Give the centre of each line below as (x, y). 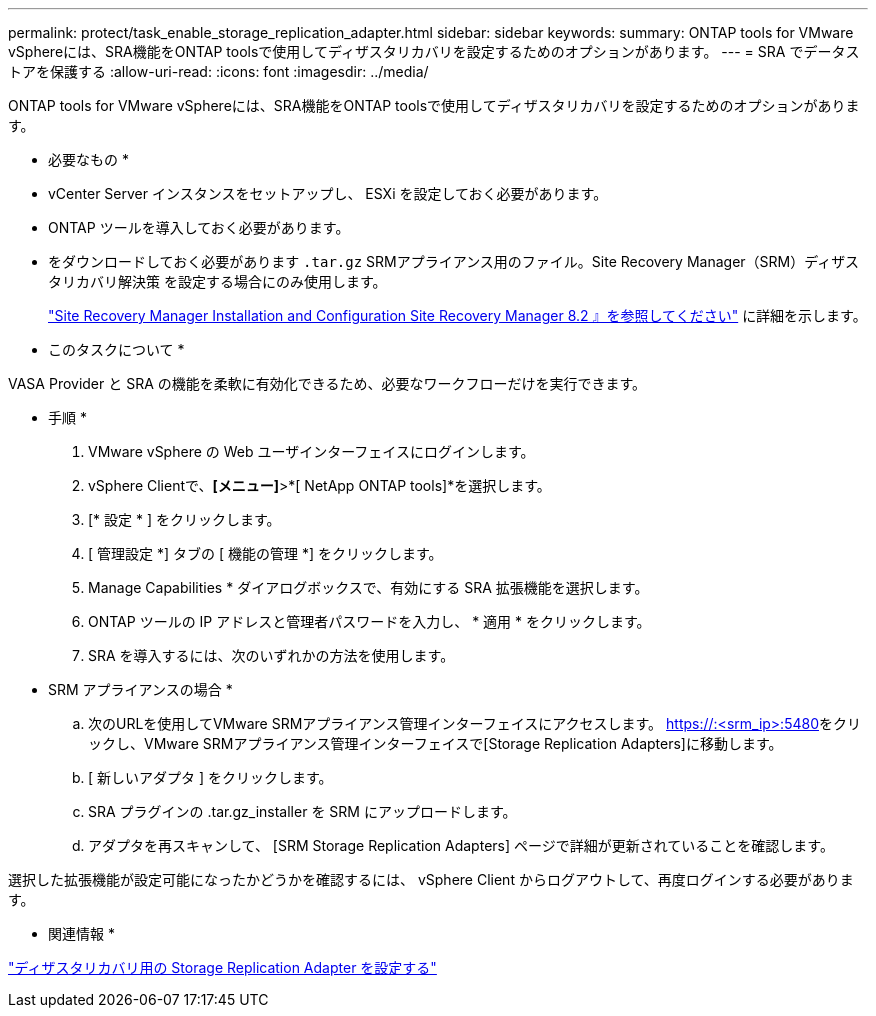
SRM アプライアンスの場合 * (140, 689)
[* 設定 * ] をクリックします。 (184, 519)
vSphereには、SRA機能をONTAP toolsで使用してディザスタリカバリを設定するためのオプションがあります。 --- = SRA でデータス (434, 51)
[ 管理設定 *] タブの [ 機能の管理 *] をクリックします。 (265, 553)
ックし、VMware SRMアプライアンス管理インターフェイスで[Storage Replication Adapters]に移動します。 (435, 743)
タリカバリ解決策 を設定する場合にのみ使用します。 (217, 281)
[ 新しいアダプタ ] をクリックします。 (210, 777)
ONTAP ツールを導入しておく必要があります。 (199, 227)
